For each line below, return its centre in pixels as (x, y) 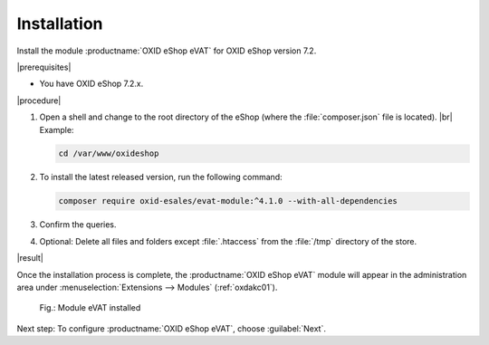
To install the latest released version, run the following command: (161, 177)
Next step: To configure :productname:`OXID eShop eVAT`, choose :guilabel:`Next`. (171, 328)
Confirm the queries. (78, 225)
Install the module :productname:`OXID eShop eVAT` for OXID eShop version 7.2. (167, 51)
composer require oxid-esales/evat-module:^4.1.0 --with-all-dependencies (228, 201)
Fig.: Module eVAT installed (90, 308)
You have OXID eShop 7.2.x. (91, 84)
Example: (57, 129)
